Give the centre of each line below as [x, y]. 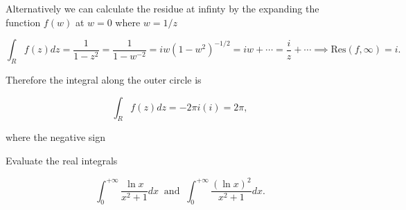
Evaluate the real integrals [62, 160]
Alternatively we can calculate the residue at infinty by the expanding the [162, 8]
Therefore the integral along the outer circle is [104, 79]
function [23, 22]
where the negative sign [55, 137]
